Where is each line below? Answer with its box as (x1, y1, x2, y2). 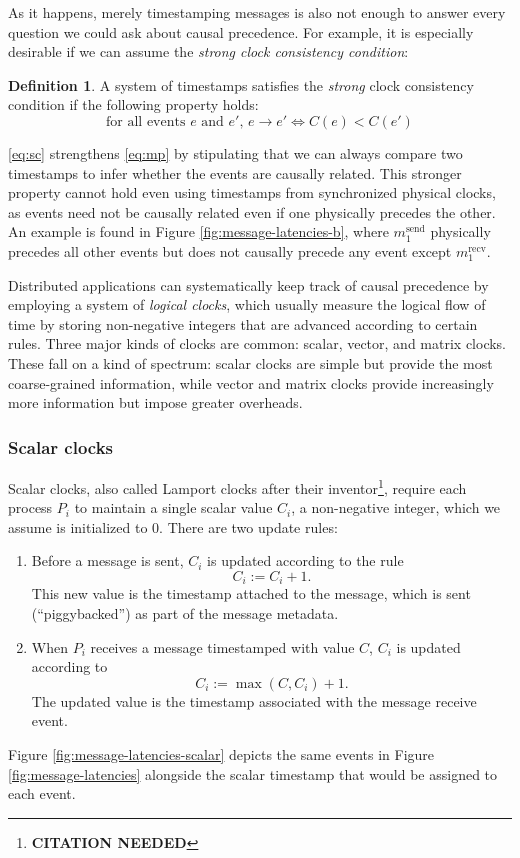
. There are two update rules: (159, 516, 338, 537)
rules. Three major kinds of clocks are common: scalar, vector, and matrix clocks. (8, 333, 507, 354)
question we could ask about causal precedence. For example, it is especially (8, 21, 474, 42)
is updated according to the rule (207, 550, 404, 571)
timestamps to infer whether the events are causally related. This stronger (8, 162, 462, 183)
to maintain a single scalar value (74, 497, 273, 518)
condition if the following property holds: (8, 94, 259, 115)
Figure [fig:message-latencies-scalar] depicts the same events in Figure (8, 743, 435, 764)
